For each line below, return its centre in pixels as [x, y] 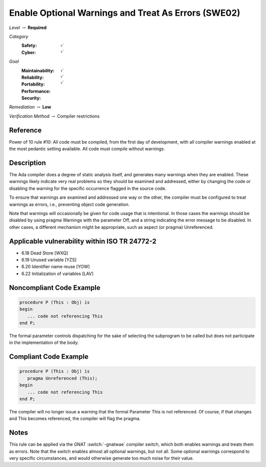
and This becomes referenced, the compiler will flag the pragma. [75, 419]
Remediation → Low [30, 107]
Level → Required [28, 28]
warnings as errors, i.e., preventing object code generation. [69, 204]
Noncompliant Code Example [55, 288]
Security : [31, 98]
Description [28, 163]
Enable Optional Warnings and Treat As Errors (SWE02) [125, 13]
